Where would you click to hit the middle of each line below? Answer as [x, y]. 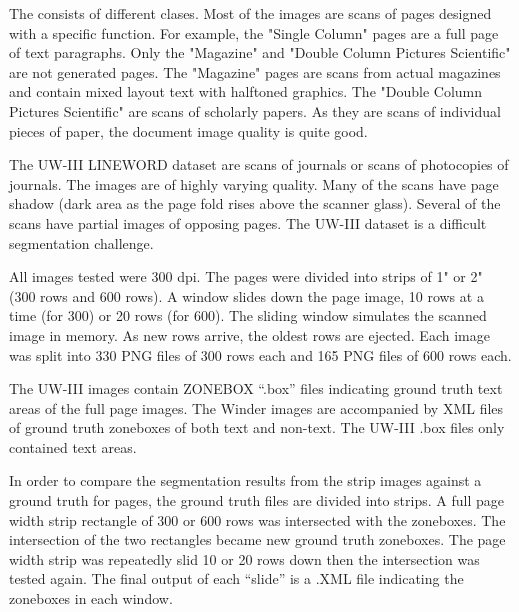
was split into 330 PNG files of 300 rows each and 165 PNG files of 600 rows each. [260, 354]
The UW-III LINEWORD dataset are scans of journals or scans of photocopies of [259, 164]
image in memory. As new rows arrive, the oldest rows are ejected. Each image [249, 334]
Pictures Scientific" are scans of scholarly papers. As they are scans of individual [255, 110]
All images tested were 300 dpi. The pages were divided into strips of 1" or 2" [246, 276]
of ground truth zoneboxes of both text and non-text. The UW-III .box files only [257, 427]
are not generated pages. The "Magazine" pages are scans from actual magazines [255, 71]
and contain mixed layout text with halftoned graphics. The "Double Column [246, 91]
